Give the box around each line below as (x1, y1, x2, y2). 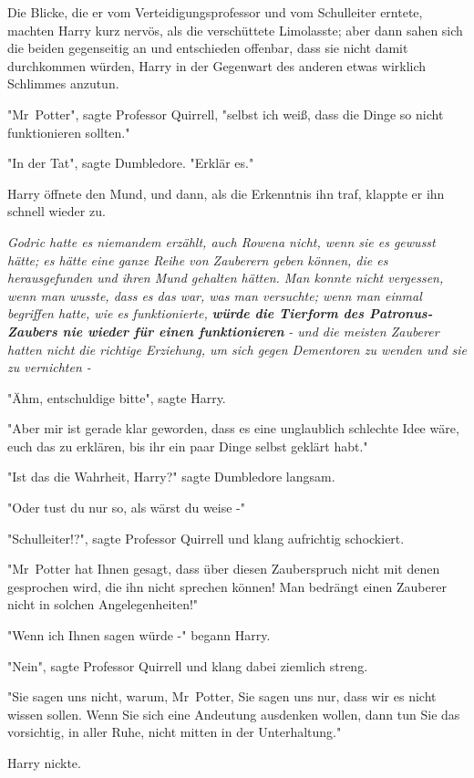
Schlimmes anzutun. (7, 74, 119, 93)
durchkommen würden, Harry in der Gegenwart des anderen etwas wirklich (7, 56, 427, 75)
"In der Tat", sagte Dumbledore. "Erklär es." (7, 153, 254, 172)
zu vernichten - (7, 358, 91, 377)
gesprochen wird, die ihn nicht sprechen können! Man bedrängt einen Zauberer (7, 576, 447, 596)
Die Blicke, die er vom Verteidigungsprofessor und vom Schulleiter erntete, (7, 3, 423, 21)
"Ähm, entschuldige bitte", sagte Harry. (7, 388, 226, 407)
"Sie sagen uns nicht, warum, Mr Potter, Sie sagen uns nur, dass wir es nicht (7, 687, 437, 706)
